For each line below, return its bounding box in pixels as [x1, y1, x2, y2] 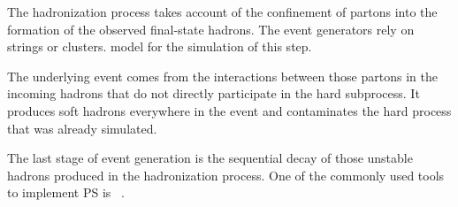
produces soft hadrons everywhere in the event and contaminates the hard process [7, 101, 452, 119]
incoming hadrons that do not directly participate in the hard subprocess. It [7, 84, 420, 103]
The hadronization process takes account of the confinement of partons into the [7, 3, 438, 20]
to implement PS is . [7, 183, 125, 202]
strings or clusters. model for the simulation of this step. [7, 37, 312, 56]
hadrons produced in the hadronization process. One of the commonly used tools [7, 165, 445, 184]
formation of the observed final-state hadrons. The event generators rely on [7, 19, 415, 38]
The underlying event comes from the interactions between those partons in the [7, 66, 438, 85]
